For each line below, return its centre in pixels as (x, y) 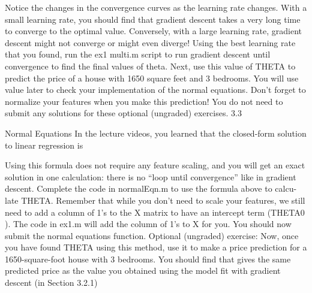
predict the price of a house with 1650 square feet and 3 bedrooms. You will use (152, 78)
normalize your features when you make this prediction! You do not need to (144, 101)
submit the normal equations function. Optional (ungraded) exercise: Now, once (152, 235)
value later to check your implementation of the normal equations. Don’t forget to (155, 90)
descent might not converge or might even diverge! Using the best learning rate (150, 42)
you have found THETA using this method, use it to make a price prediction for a (156, 247)
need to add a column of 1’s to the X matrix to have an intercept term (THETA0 (155, 212)
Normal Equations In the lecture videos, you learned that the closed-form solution (156, 133)
